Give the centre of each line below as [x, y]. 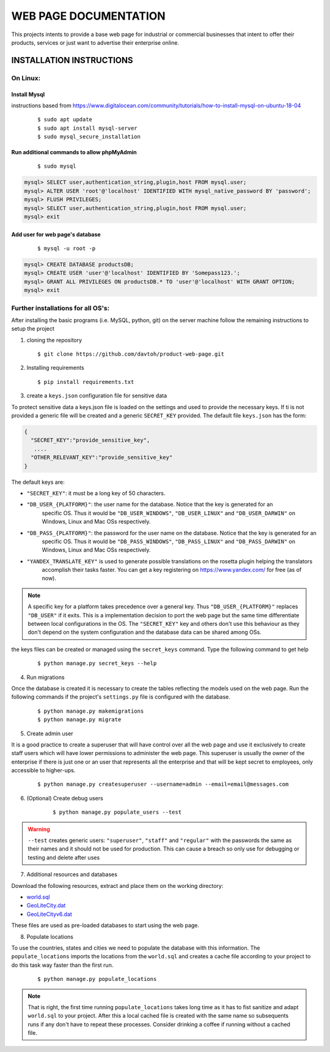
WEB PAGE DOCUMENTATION [88, 16]
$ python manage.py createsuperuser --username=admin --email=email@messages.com [163, 784]
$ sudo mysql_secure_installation [89, 137]
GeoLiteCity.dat [46, 906]
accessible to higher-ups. [43, 770]
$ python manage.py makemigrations [91, 711]
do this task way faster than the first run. [62, 965]
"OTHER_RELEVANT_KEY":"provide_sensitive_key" [102, 457]
